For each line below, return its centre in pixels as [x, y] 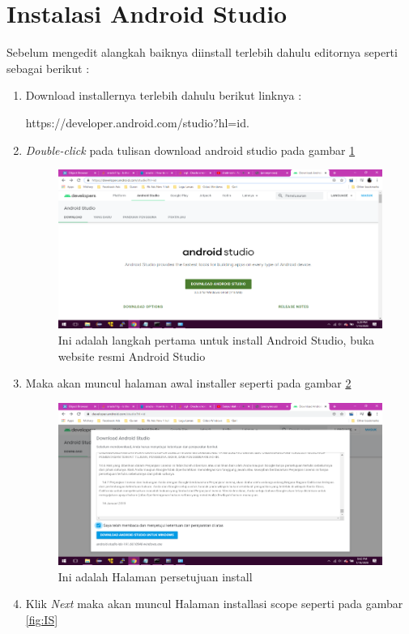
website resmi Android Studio [132, 356]
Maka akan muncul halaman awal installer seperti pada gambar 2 [188, 383]
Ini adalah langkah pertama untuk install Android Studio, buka [216, 340]
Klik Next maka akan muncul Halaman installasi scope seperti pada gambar [214, 604]
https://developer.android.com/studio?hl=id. [137, 122]
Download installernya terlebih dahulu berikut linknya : [164, 95]
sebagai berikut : [48, 68]
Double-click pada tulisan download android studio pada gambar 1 [190, 150]
